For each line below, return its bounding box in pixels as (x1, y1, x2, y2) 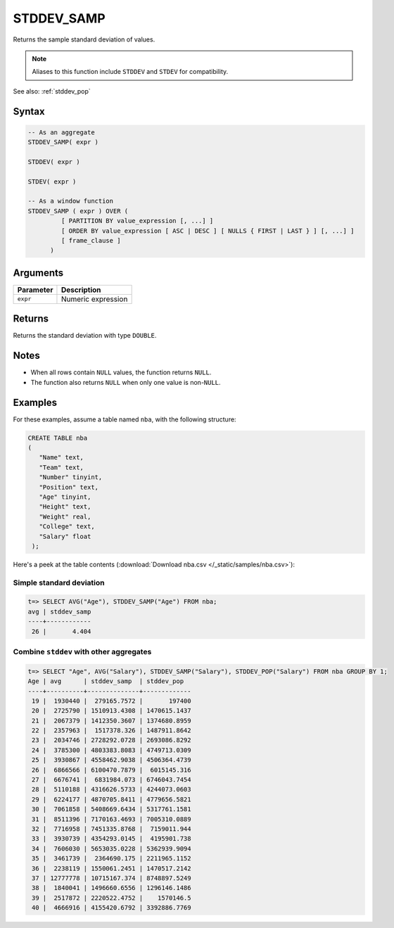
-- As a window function (27, 197, 114, 205)
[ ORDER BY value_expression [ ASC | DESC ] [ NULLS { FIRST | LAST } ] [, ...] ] (61, 227, 355, 235)
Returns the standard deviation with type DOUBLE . (13, 331, 157, 340)
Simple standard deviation (13, 578, 105, 587)
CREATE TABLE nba (27, 433, 88, 442)
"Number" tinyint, (39, 473, 103, 481)
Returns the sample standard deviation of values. (13, 35, 155, 44)
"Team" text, (39, 463, 84, 471)
